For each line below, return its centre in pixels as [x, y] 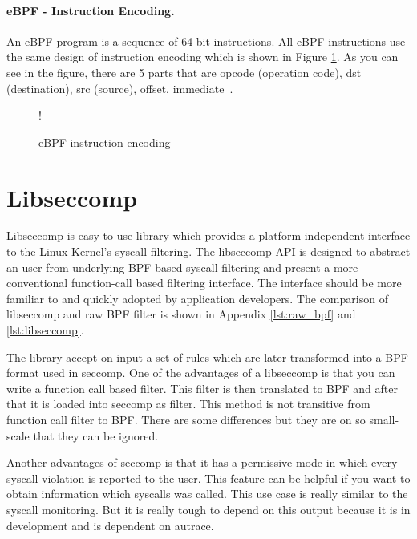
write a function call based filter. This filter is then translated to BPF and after [202, 388]
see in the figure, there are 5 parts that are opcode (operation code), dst [184, 72]
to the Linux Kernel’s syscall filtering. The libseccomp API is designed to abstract [208, 251]
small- [384, 420]
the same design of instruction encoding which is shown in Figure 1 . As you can [202, 57]
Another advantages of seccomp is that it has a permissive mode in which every [202, 462]
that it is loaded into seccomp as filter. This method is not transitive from [188, 404]
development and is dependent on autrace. [110, 525]
